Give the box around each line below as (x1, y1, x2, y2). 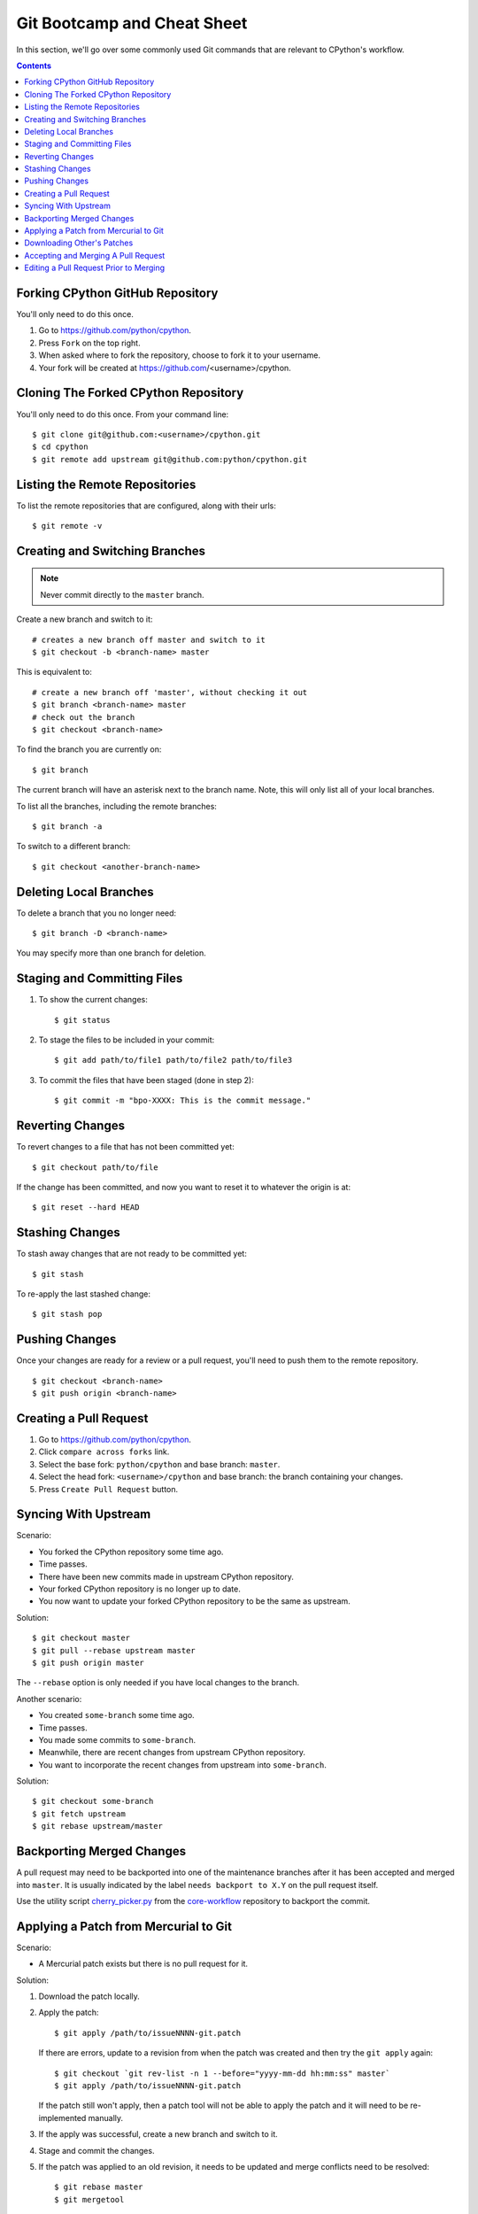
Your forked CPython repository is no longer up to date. (38, 1583, 241, 1594)
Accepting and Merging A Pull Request (24, 250, 166, 260)
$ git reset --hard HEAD (32, 1203, 140, 1212)
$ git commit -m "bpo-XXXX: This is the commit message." (54, 1095, 312, 1106)
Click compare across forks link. (38, 1446, 170, 1457)
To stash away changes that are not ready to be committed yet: (16, 1249, 247, 1259)
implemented (38, 2112, 87, 2123)
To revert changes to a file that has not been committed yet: (16, 1142, 235, 1152)
